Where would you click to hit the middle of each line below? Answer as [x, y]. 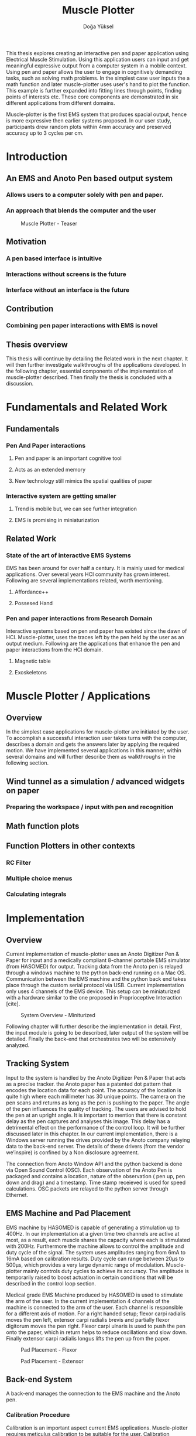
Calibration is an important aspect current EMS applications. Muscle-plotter [97, 1428]
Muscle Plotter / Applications [78, 696]
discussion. [20, 384]
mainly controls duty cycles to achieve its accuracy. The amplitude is [106, 1271]
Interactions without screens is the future [66, 274]
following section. [27, 763]
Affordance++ [31, 592]
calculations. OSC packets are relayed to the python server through [87, 1188]
